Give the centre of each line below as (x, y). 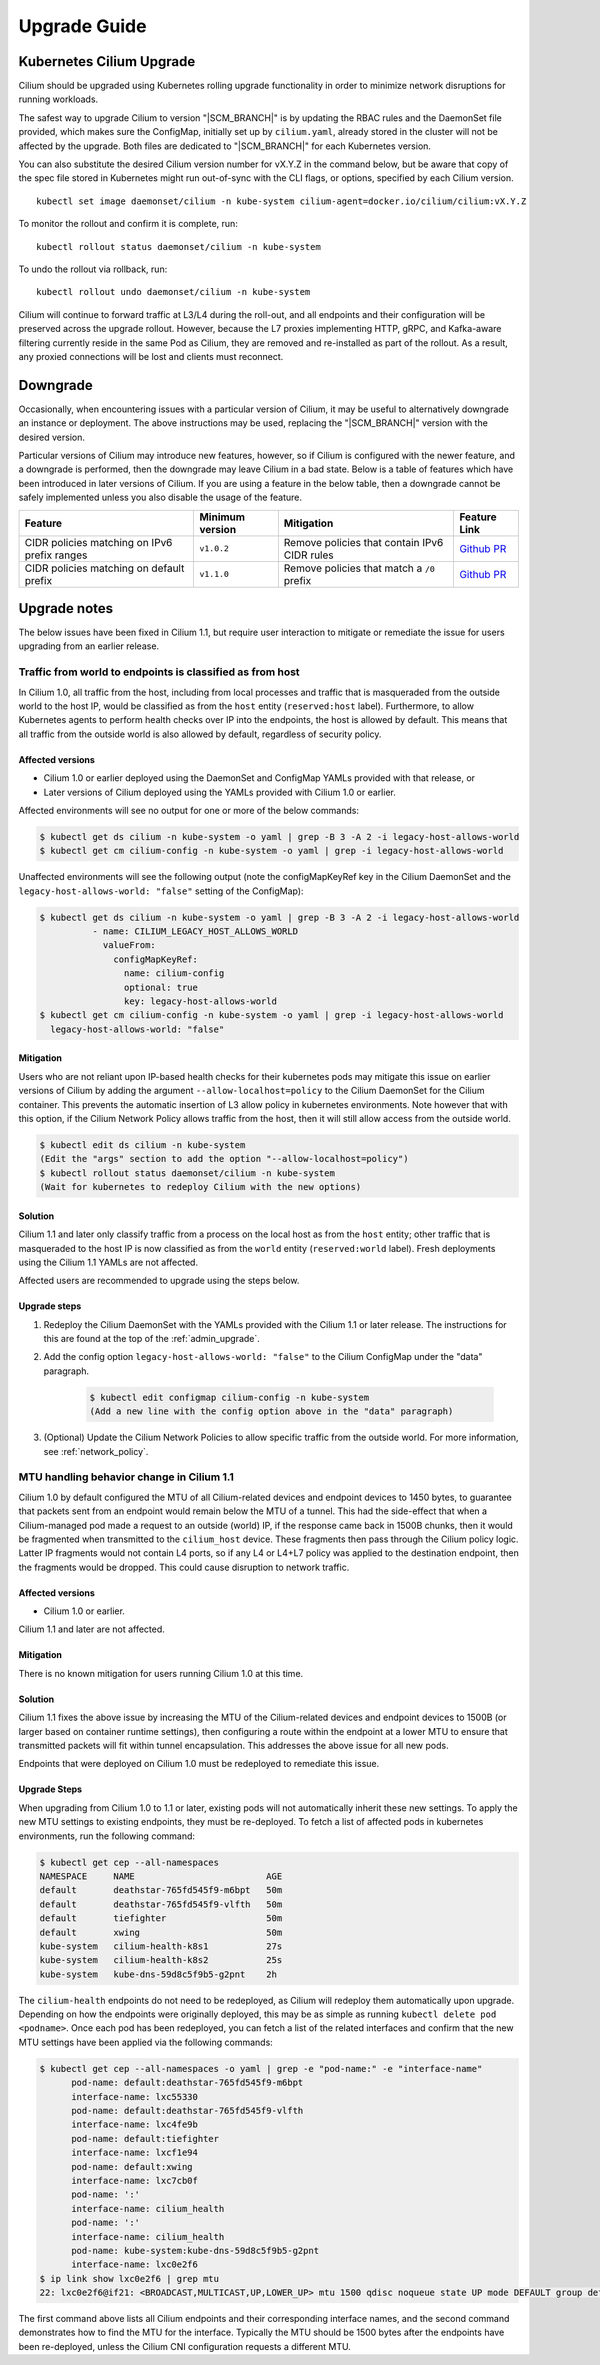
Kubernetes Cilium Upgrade (107, 61)
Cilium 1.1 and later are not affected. (91, 1629)
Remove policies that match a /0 (359, 568)
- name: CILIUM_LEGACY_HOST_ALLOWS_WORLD (195, 931)
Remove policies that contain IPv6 (363, 542)
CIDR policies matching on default (104, 568)
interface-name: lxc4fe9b (135, 2124)
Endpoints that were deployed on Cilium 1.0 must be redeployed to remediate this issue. (199, 1764)
